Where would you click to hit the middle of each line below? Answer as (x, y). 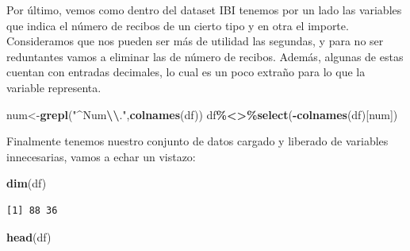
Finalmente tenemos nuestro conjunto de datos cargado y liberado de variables (197, 141)
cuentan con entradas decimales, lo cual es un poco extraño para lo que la (186, 72)
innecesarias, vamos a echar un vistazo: (101, 156)
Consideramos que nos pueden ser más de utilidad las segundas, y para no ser (195, 41)
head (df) (29, 236)
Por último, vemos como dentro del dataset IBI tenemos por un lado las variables (204, 10)
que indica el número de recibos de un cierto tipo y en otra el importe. (178, 25)
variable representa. (54, 87)
